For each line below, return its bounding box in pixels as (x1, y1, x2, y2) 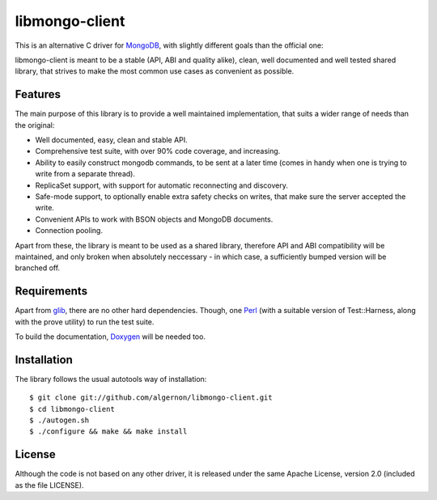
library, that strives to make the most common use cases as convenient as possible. (15, 66, 295, 76)
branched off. (15, 263, 61, 273)
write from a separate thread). (35, 169, 135, 179)
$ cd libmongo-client (29, 405, 115, 413)
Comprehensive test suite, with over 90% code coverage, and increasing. (35, 146, 281, 156)
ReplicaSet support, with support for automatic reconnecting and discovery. (35, 180, 289, 190)
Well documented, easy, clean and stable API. (35, 135, 188, 145)
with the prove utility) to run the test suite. (15, 316, 155, 327)
